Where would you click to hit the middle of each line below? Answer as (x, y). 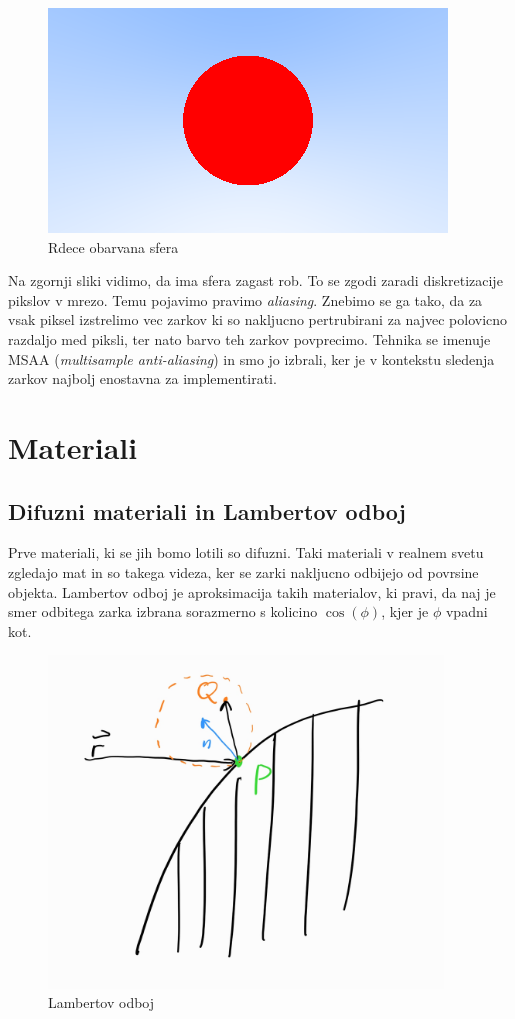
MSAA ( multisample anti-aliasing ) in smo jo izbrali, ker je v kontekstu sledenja (251, 358)
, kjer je (405, 611)
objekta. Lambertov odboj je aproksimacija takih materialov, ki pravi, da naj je (252, 591)
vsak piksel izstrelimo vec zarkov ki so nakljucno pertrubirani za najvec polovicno (258, 319)
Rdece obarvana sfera (113, 246)
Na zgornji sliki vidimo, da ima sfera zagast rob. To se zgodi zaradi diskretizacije (255, 280)
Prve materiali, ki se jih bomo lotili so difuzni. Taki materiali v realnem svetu (246, 552)
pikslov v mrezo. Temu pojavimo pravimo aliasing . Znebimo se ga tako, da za (245, 299)
